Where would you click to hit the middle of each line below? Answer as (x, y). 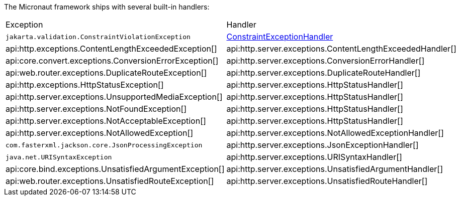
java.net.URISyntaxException (59, 157)
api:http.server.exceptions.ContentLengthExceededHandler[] (341, 49)
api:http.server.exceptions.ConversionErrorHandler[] (326, 61)
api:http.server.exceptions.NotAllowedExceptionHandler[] (335, 133)
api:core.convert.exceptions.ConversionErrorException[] (112, 61)
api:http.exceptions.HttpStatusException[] (85, 85)
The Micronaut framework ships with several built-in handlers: (107, 7)
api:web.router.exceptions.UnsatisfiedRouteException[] (110, 181)
